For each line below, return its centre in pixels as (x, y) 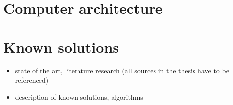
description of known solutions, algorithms (79, 96)
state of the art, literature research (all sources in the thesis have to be (122, 70)
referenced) (32, 80)
